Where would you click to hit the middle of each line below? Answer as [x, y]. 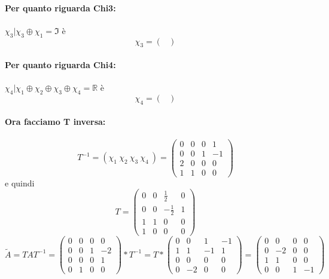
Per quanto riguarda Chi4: [60, 64]
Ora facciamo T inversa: [55, 122]
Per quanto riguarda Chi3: [60, 7]
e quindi [20, 183]
